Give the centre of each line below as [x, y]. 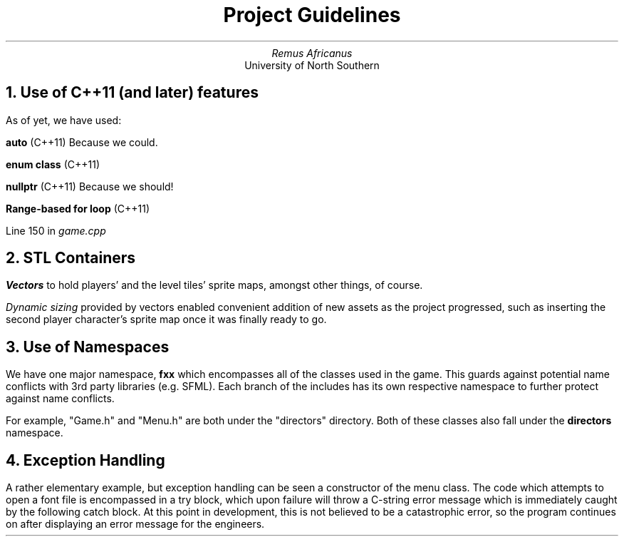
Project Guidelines [312, 15]
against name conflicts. [60, 399]
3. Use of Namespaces [88, 347]
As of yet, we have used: [64, 120]
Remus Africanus [312, 53]
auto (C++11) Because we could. [82, 142]
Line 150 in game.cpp [56, 230]
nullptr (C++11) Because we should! [90, 186]
